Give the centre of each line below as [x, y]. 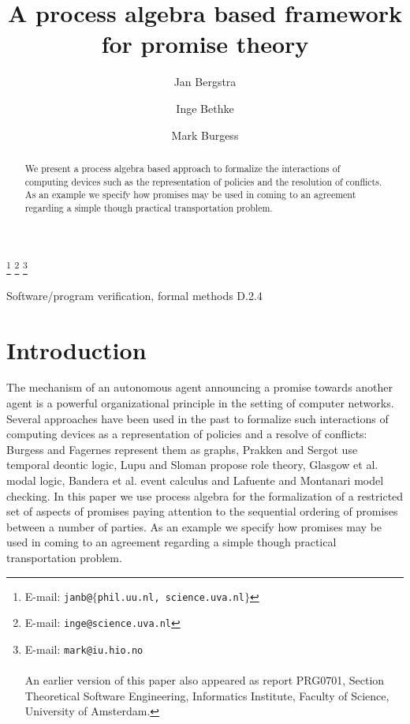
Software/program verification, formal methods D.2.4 [134, 295]
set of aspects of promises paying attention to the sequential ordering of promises [202, 511]
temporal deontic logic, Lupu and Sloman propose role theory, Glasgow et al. [192, 465]
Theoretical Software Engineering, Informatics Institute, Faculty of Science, [207, 695]
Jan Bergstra [205, 82]
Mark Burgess [205, 135]
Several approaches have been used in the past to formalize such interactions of [198, 418]
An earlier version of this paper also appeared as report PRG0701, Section [205, 680]
